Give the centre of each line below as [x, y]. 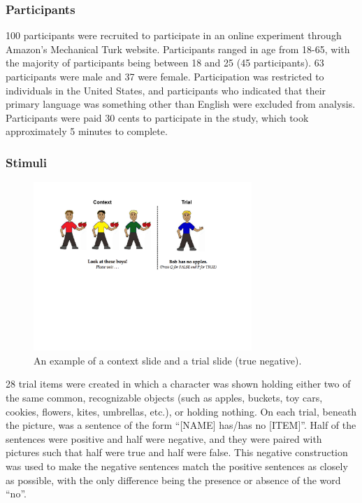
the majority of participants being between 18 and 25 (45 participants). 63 [165, 63]
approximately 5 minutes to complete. [87, 131]
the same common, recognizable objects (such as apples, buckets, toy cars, [164, 397]
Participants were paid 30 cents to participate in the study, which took [157, 117]
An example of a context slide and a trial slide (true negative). [168, 360]
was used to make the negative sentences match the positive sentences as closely [177, 466]
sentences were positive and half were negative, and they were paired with [164, 438]
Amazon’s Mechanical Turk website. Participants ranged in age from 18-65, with [178, 49]
